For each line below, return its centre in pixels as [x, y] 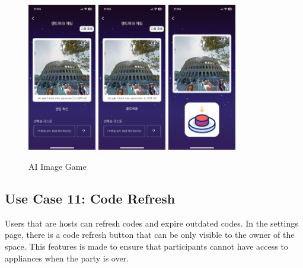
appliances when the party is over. [67, 258]
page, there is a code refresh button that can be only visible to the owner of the [150, 235]
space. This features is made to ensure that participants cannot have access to [146, 246]
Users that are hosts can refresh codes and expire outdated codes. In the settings [151, 223]
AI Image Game [58, 167]
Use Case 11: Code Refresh [90, 198]
